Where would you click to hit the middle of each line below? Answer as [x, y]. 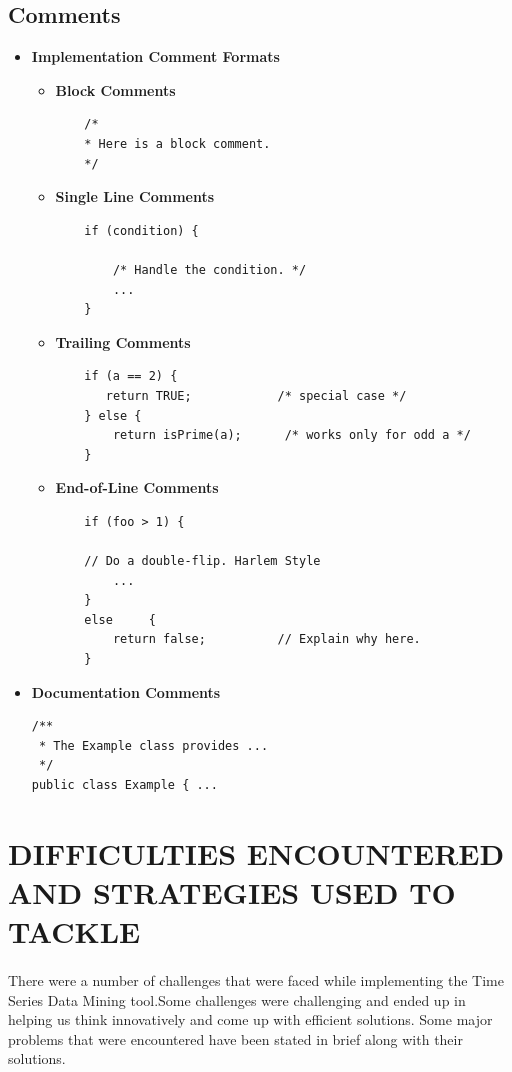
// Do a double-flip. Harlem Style [202, 561]
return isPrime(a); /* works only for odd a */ [291, 435]
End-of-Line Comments [137, 487]
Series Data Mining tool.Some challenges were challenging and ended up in [237, 999]
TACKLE [74, 931]
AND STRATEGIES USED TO [232, 891]
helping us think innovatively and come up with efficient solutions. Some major [250, 1019]
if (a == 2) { [131, 376]
